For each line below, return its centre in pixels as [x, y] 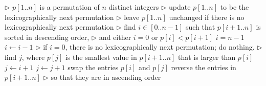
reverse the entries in [204, 67]
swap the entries [93, 67]
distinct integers [134, 7]
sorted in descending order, [47, 37]
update [180, 7]
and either [115, 37]
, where [33, 57]
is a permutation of [70, 7]
